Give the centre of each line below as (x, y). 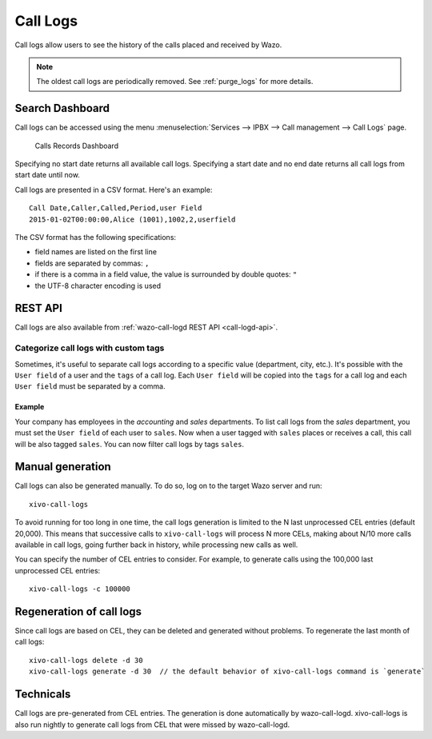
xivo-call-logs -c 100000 (80, 589)
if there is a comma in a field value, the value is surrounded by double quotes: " (166, 274)
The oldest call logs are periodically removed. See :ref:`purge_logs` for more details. (175, 82)
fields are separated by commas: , (92, 263)
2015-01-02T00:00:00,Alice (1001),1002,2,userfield (132, 219)
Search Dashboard (62, 108)
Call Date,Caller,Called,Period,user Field (116, 208)
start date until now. (47, 175)
